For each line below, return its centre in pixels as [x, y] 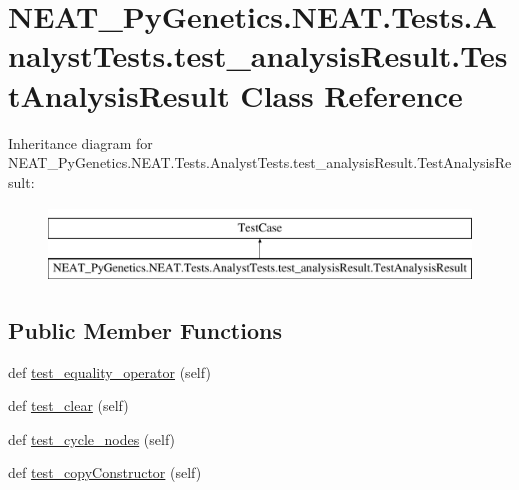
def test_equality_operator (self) [109, 371]
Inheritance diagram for [80, 142]
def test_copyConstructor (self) [105, 472]
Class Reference [351, 94]
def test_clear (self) [68, 405]
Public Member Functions [145, 329]
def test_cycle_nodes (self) [92, 438]
